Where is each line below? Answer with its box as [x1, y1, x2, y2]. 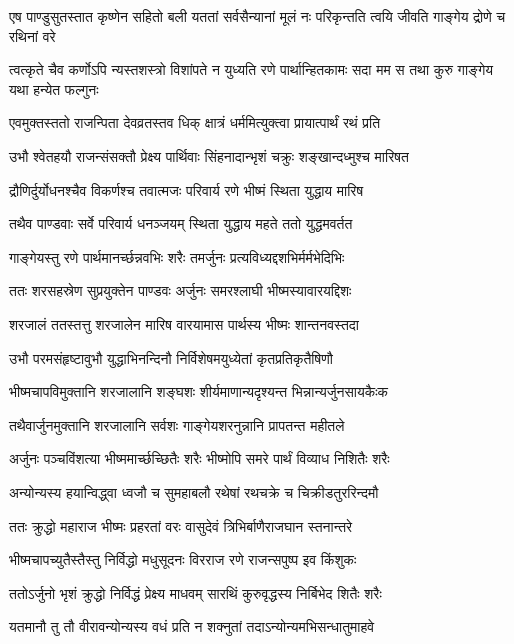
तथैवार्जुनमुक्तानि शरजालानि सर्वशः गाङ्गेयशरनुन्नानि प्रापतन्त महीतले [9, 414, 345, 435]
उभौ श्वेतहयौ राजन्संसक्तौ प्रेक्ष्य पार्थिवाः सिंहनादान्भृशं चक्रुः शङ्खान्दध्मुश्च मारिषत [9, 145, 409, 166]
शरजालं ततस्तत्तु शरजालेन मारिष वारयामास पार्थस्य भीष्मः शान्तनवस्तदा [9, 313, 359, 334]
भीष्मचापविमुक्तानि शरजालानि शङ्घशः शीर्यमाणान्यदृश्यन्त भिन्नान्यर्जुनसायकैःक [9, 381, 389, 402]
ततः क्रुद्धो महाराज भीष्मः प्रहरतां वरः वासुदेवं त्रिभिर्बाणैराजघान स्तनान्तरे [9, 515, 353, 536]
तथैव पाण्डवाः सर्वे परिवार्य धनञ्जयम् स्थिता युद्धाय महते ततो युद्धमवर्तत [9, 213, 353, 234]
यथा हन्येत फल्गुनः [9, 78, 99, 99]
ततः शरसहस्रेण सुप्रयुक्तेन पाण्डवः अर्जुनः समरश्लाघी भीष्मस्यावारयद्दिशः [9, 280, 352, 301]
